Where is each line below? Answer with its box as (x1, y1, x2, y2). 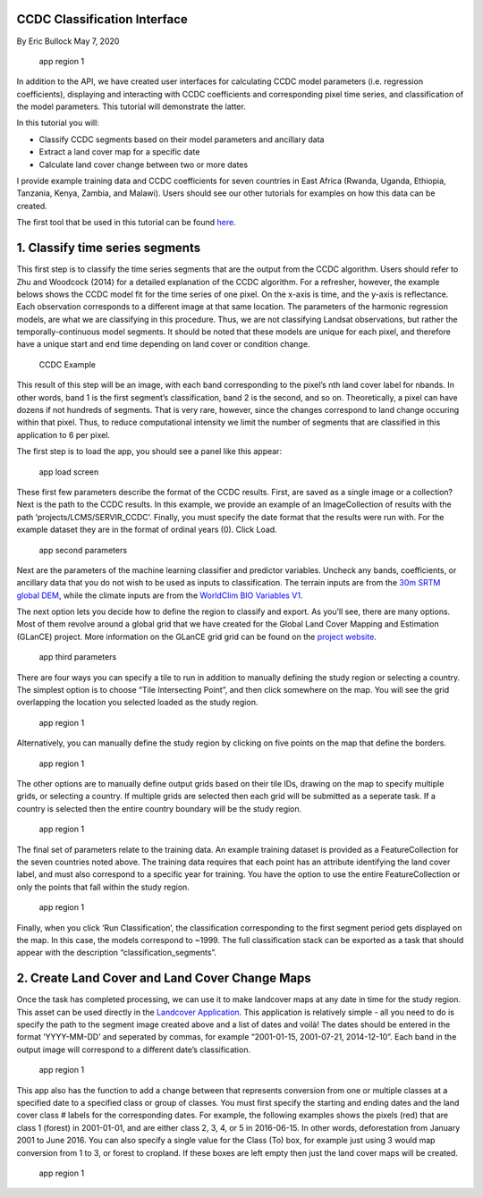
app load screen (38, 466, 99, 477)
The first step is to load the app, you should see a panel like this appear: (16, 446, 282, 457)
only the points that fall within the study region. (16, 881, 190, 892)
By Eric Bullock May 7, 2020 (16, 36, 120, 46)
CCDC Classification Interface (16, 12, 188, 27)
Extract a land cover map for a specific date (38, 147, 200, 157)
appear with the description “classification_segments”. (16, 948, 217, 958)
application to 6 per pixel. (16, 429, 111, 440)
